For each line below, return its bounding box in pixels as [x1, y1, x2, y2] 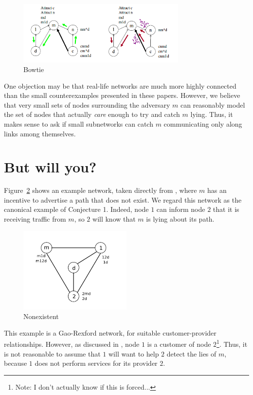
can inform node [156, 204, 205, 214]
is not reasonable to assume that [4, 348, 101, 358]
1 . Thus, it [217, 338, 248, 349]
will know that [92, 214, 136, 224]
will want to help [108, 348, 159, 358]
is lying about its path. [146, 214, 215, 224]
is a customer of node [147, 339, 211, 349]
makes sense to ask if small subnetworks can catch [4, 118, 153, 129]
